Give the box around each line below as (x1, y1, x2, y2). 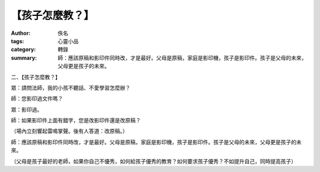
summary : (11, 54, 37, 61)
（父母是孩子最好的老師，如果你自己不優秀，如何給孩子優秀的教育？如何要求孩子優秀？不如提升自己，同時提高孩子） (11, 157, 296, 165)
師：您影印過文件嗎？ (11, 95, 63, 102)
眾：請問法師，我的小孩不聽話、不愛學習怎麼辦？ (11, 84, 130, 91)
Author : (11, 30, 31, 37)
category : (11, 46, 36, 53)
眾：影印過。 (11, 106, 43, 113)
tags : (11, 37, 24, 44)
